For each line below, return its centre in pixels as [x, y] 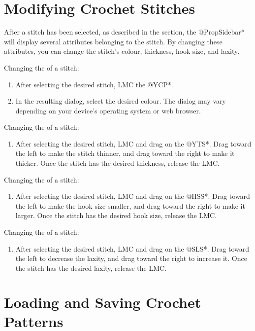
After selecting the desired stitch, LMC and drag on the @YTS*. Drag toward [133, 143]
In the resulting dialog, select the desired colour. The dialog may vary [121, 101]
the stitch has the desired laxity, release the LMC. [91, 268]
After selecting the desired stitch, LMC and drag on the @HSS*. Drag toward [133, 196]
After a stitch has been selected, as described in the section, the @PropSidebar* [124, 32]
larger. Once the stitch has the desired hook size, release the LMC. [116, 215]
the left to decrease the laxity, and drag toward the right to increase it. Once [131, 258]
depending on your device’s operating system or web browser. [108, 110]
